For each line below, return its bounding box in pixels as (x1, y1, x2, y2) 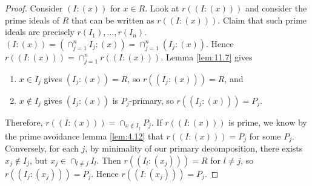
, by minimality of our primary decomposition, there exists (85, 142, 303, 155)
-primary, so (129, 94, 174, 106)
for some (249, 129, 281, 142)
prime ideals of (5, 13, 59, 26)
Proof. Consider (5, 2, 63, 14)
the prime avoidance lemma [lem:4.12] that (5, 129, 164, 142)
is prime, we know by (228, 115, 307, 128)
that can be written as (71, 13, 154, 26)
